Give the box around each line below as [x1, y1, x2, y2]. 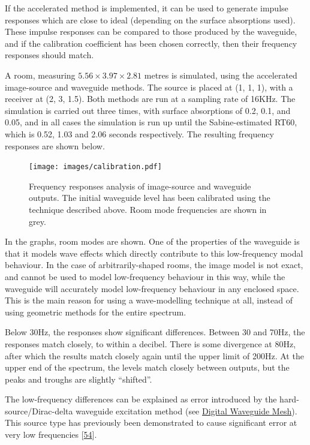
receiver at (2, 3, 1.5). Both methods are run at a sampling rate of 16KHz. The [5, 92, 296, 105]
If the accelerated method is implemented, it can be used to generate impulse [5, 2, 288, 14]
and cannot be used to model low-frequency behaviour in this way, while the [5, 270, 285, 282]
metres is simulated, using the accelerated [144, 68, 297, 81]
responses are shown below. [5, 139, 105, 152]
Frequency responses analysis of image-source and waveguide [29, 179, 251, 192]
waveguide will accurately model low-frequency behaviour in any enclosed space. [5, 282, 299, 294]
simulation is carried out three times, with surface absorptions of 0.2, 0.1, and [5, 104, 291, 116]
